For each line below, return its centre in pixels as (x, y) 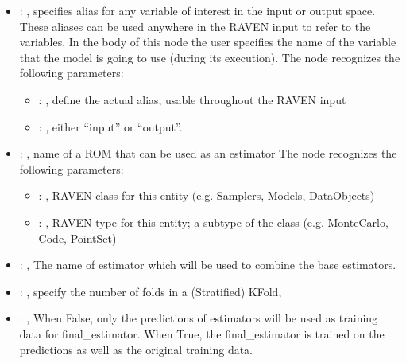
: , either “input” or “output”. (110, 126)
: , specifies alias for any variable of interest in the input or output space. (197, 10)
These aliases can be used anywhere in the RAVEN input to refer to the (195, 26)
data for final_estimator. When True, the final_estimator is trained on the (202, 333)
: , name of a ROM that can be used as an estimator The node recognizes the (208, 153)
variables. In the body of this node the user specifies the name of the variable (208, 42)
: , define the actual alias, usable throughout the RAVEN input (192, 99)
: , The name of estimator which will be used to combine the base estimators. (208, 265)
